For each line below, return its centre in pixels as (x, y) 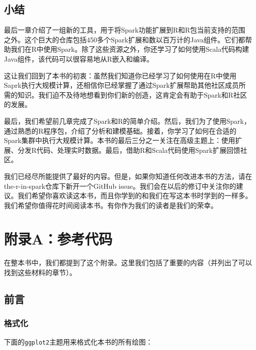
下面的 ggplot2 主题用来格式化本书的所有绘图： (79, 341)
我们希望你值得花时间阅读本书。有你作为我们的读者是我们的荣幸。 (111, 205)
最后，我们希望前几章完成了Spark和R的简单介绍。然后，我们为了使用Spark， (128, 121)
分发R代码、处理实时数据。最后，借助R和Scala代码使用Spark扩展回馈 (129, 150)
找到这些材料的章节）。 (40, 272)
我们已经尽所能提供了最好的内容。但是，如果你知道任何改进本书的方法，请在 (128, 176)
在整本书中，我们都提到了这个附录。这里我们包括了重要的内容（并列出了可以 (128, 262)
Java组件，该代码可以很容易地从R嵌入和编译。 (79, 58)
